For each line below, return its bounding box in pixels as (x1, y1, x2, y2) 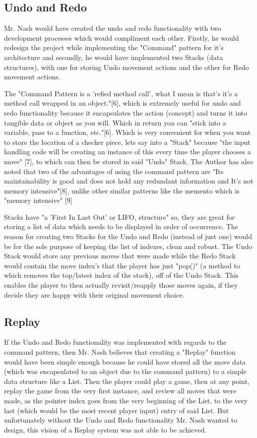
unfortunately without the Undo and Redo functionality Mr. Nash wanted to (4, 415, 238, 425)
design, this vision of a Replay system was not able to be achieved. (4, 424, 207, 435)
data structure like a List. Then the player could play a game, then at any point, (4, 375, 250, 386)
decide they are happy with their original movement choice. (4, 289, 185, 300)
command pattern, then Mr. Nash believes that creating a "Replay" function (4, 347, 236, 357)
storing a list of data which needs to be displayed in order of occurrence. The (4, 221, 238, 232)
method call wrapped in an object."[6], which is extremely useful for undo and (4, 98, 241, 108)
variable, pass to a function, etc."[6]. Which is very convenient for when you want (4, 127, 251, 137)
